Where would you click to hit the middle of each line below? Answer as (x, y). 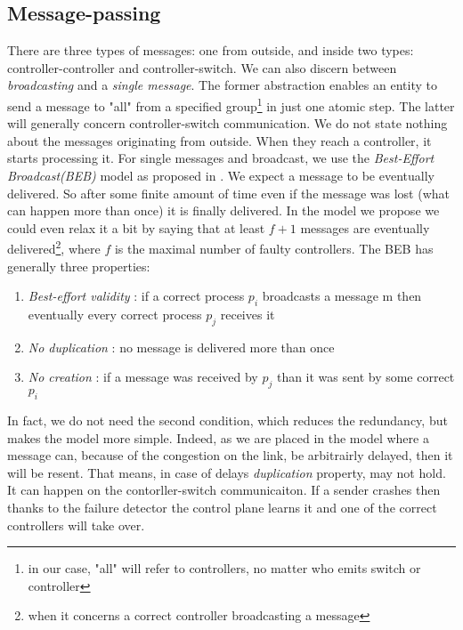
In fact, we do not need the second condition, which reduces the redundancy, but (227, 420)
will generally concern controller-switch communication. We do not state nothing (227, 123)
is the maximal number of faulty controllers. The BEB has (274, 249)
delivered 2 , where (54, 247)
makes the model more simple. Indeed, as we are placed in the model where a (218, 437)
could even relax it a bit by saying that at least (136, 227)
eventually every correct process (115, 315)
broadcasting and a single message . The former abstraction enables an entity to (222, 85)
